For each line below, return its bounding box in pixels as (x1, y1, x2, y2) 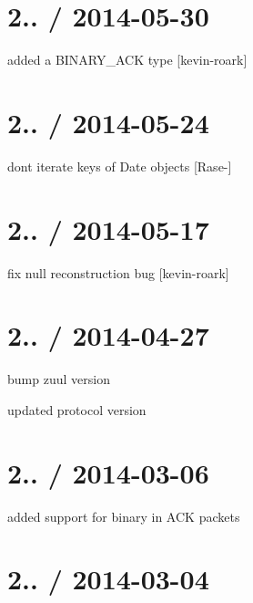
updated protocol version (7, 400, 147, 419)
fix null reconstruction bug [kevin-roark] (7, 263, 229, 282)
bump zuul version (7, 369, 110, 389)
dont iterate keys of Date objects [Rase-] (7, 156, 232, 175)
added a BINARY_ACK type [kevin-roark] (7, 50, 248, 69)
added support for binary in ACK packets (7, 506, 240, 525)
